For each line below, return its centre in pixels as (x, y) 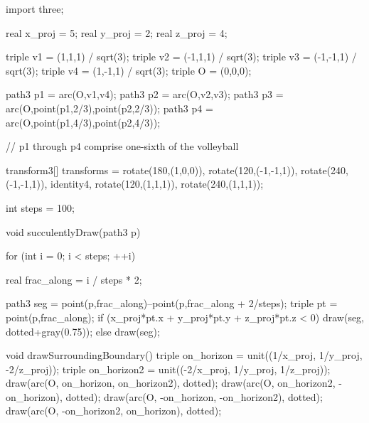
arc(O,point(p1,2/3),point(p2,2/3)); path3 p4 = (109, 108)
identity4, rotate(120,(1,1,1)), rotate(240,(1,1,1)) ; (157, 184)
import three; (35, 9)
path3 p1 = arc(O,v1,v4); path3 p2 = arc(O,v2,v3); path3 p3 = (145, 94)
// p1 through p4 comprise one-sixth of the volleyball (122, 146)
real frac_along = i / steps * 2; (74, 279)
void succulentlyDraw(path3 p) (73, 231)
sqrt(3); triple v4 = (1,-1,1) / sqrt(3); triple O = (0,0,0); (129, 70)
